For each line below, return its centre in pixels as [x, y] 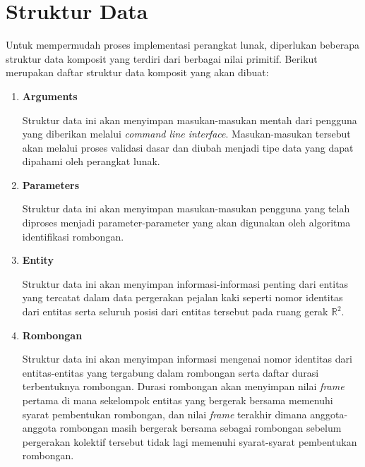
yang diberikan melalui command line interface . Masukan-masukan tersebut [186, 134]
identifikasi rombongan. [73, 236]
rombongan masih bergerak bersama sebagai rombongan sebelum [201, 428]
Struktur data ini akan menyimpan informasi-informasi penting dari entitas [185, 283]
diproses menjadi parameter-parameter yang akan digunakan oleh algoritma [186, 223]
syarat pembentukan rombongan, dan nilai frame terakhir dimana [164, 414]
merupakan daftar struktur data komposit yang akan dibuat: [137, 72]
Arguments [50, 96]
